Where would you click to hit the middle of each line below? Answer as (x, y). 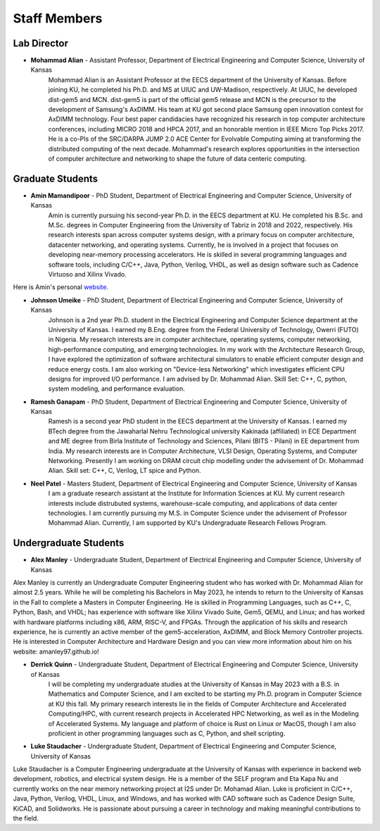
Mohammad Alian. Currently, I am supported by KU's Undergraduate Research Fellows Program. (188, 523)
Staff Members (58, 18)
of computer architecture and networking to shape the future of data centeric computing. (177, 158)
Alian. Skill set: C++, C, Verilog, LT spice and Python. (125, 471)
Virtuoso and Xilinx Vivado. (87, 274)
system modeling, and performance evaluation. (117, 389)
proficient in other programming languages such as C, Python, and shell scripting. (167, 733)
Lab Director (40, 43)
